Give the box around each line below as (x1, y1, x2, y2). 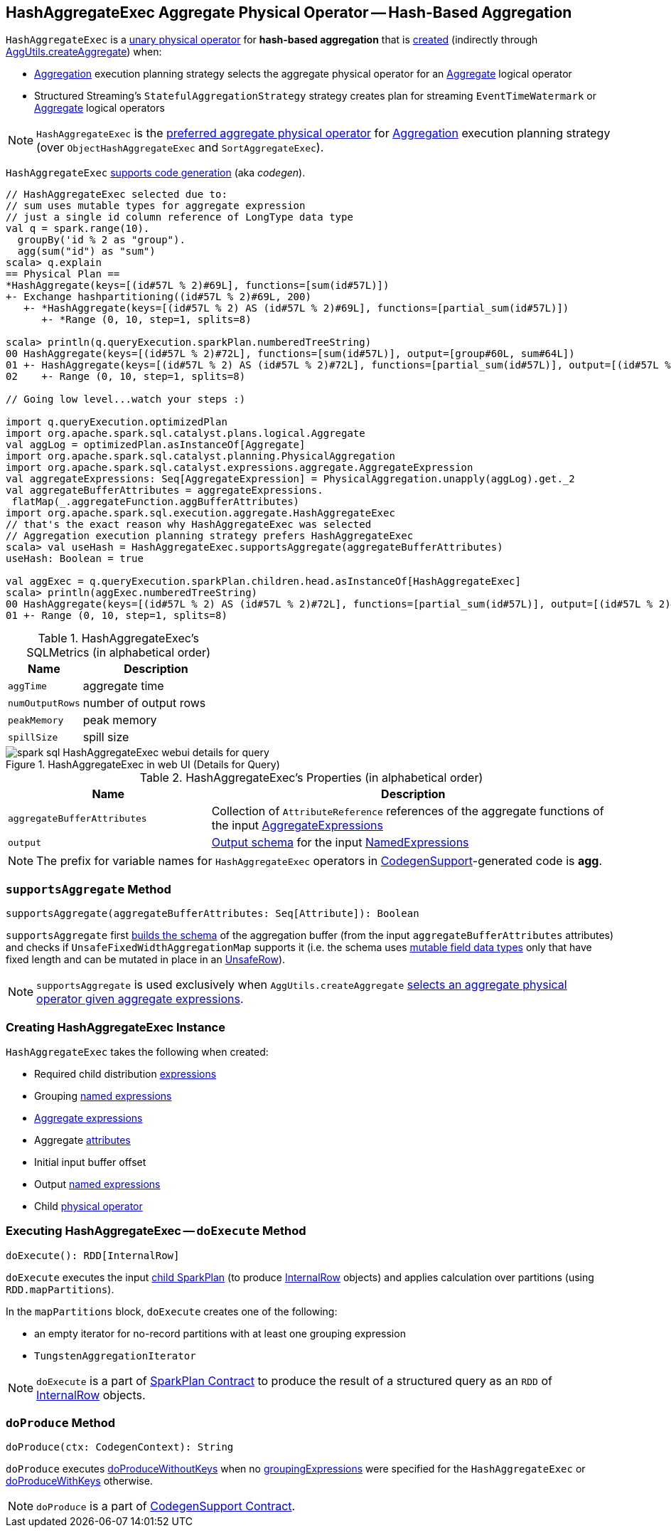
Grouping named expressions (34, 1089, 172, 1102)
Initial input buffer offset (34, 1155, 146, 1168)
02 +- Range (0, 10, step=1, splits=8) (6, 371, 246, 383)
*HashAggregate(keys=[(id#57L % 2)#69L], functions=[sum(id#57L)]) (6, 280, 390, 292)
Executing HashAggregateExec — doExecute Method (6, 1224, 306, 1238)
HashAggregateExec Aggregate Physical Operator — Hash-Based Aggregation (6, 4, 572, 21)
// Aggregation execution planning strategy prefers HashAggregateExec (6, 530, 414, 542)
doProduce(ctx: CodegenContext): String (6, 1441, 234, 1453)
